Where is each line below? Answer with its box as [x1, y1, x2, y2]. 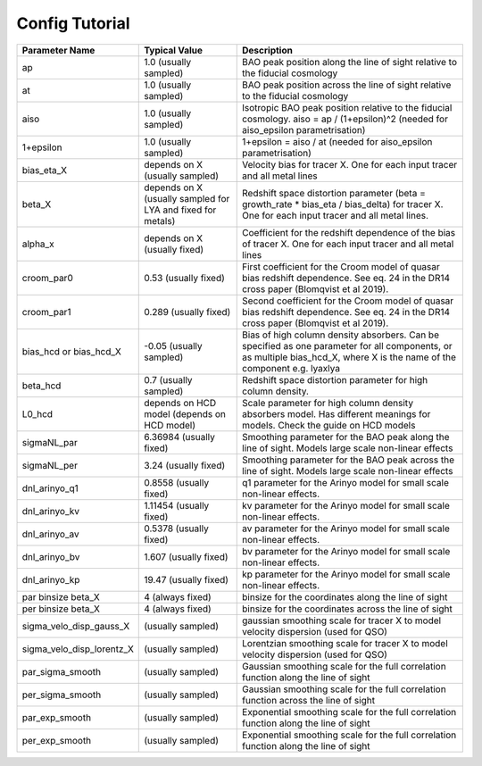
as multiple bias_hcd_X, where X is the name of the [242, 351, 457, 363]
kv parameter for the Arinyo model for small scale [242, 499, 451, 512]
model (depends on [144, 407, 227, 420]
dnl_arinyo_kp [21, 573, 80, 586]
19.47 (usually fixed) [144, 573, 229, 586]
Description [242, 44, 294, 56]
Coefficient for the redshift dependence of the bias [242, 226, 456, 238]
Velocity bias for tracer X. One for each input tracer [242, 158, 458, 171]
